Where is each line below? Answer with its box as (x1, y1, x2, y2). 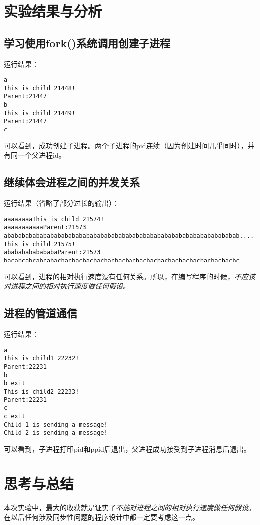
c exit (4, 412, 25, 420)
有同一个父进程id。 (4, 150, 66, 160)
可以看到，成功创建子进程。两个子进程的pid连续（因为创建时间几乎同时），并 (4, 140, 255, 150)
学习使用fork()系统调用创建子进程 (4, 35, 170, 50)
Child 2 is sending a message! (4, 429, 108, 437)
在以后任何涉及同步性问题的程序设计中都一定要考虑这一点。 (4, 512, 199, 522)
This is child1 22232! (4, 355, 79, 362)
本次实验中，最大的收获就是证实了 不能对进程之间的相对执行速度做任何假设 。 (4, 502, 255, 512)
